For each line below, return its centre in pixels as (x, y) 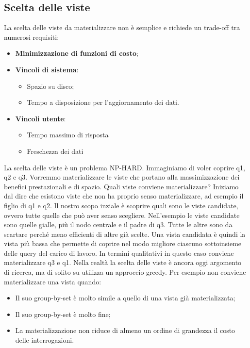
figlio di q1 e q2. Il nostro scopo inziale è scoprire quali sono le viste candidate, (121, 205)
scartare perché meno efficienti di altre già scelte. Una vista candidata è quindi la (125, 234)
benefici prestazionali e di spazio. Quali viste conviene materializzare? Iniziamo (121, 186)
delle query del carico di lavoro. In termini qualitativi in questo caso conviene (119, 253)
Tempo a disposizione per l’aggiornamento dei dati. (103, 102)
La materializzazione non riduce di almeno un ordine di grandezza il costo (125, 330)
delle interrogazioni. (45, 340)
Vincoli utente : (41, 118)
